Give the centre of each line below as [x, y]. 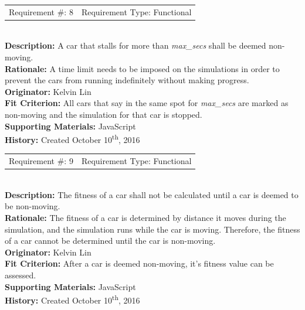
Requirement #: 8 [41, 11]
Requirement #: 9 [41, 161]
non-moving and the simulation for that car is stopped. [104, 114]
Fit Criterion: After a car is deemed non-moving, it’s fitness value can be [139, 263]
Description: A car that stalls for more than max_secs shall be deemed [135, 45]
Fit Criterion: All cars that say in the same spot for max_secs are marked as [147, 103]
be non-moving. [33, 206]
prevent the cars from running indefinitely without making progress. [127, 80]
